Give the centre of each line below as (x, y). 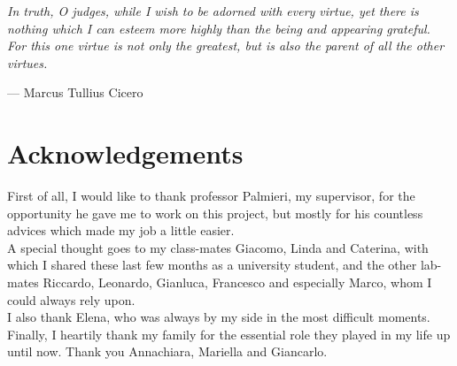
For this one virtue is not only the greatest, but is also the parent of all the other (226, 46)
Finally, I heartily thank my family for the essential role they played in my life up (229, 334)
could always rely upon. (71, 299)
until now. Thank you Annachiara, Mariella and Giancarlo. (167, 351)
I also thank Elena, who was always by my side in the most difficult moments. (219, 317)
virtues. (27, 62)
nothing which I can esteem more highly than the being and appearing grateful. (219, 28)
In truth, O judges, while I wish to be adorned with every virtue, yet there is (213, 11)
